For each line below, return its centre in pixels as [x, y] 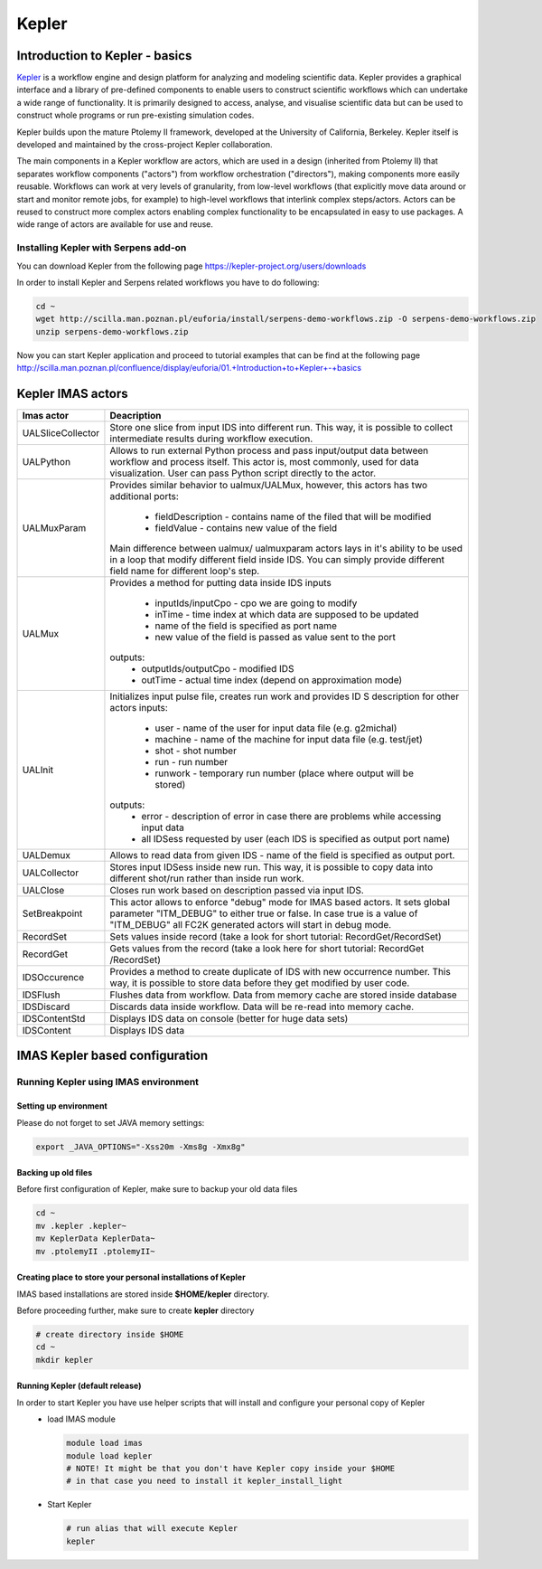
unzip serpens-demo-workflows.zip [112, 331]
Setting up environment [62, 1106]
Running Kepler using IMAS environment [107, 1082]
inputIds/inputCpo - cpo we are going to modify [256, 603]
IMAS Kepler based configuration [112, 1056]
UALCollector [51, 873]
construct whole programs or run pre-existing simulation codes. [135, 115]
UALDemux [47, 855]
